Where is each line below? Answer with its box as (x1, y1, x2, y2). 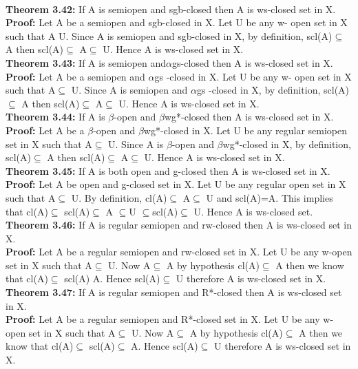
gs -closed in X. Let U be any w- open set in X (154, 69, 352, 83)
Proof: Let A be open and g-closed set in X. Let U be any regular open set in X (6, 177, 346, 191)
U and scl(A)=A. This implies (206, 190, 333, 204)
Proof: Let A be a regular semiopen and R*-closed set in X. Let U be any (6, 312, 320, 326)
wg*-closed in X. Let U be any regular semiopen (143, 123, 347, 137)
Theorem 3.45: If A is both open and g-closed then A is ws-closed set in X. (6, 163, 330, 178)
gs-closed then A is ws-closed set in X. (172, 55, 333, 70)
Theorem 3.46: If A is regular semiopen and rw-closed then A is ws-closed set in (6, 218, 352, 232)
